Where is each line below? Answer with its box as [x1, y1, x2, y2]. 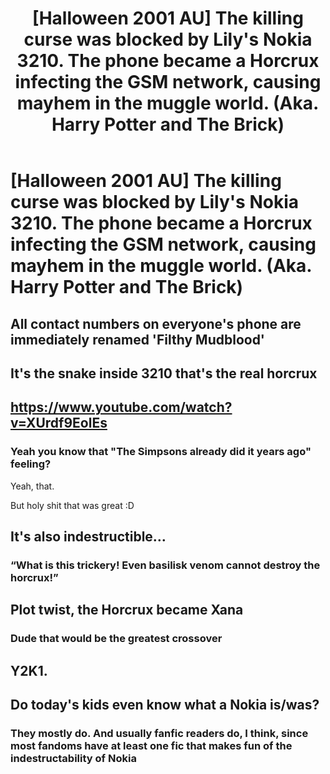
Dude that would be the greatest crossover [10, 632, 223, 646]
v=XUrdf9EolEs [10, 415, 108, 432]
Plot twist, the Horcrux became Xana [10, 602, 244, 619]
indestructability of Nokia [10, 751, 137, 765]
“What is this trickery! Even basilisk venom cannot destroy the [10, 558, 321, 572]
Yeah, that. [10, 480, 55, 492]
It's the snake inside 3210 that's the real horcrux [10, 365, 318, 382]
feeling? [10, 457, 52, 471]
